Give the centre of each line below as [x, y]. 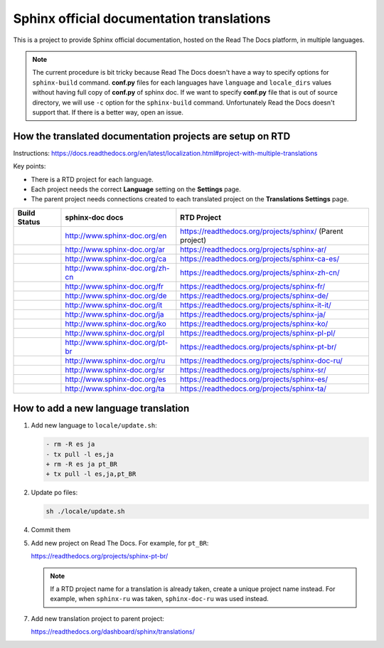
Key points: [30, 166]
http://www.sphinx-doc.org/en [116, 235]
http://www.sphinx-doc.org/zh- [117, 268]
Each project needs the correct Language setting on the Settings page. [136, 189]
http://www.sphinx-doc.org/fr [114, 286]
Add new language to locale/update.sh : [94, 425]
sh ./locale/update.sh [85, 511]
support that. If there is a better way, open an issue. [108, 112]
